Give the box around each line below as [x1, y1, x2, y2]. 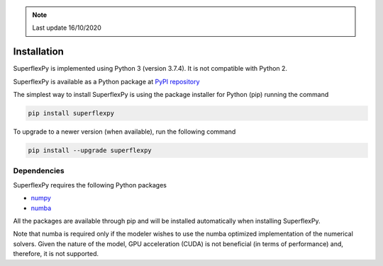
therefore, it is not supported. [13, 250, 99, 258]
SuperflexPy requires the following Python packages [13, 180, 167, 189]
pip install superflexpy [28, 110, 115, 117]
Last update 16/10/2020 [32, 23, 102, 32]
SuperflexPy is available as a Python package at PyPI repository [13, 77, 200, 86]
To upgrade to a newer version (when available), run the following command [13, 127, 236, 136]
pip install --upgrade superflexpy [28, 146, 152, 155]
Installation [13, 46, 64, 58]
